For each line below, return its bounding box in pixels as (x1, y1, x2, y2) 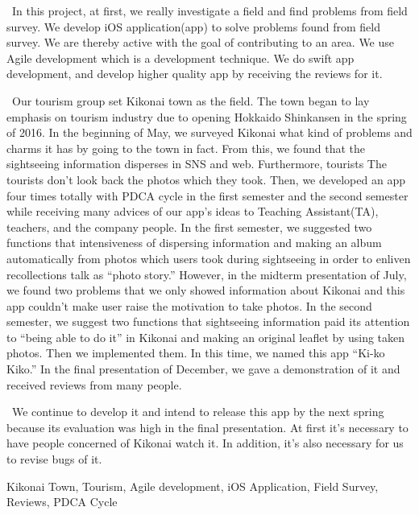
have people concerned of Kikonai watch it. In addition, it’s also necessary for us (6, 435, 404, 451)
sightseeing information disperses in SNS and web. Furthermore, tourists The (6, 155, 387, 172)
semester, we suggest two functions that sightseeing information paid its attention (6, 313, 410, 330)
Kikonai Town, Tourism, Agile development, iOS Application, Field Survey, (6, 477, 379, 494)
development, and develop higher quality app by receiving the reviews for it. (6, 65, 383, 82)
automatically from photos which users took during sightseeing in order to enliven (6, 249, 411, 266)
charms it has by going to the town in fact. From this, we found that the (6, 139, 366, 156)
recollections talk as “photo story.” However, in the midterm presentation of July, (6, 266, 407, 282)
